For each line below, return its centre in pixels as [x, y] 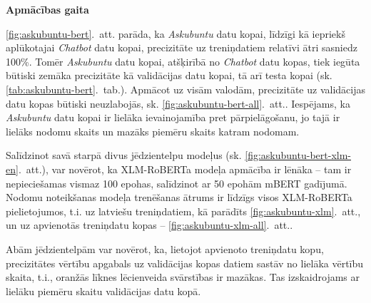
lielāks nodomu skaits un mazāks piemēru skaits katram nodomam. [153, 131]
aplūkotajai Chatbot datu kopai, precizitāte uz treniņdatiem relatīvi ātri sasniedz [182, 47]
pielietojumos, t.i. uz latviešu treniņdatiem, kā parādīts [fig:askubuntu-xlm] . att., [183, 211]
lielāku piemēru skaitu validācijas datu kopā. [103, 291]
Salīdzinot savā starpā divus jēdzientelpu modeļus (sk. [124, 155]
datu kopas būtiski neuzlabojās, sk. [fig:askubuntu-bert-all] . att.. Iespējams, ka [178, 103]
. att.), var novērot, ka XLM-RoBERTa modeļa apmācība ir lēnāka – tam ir [185, 169]
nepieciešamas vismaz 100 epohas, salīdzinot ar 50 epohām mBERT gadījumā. [177, 183]
